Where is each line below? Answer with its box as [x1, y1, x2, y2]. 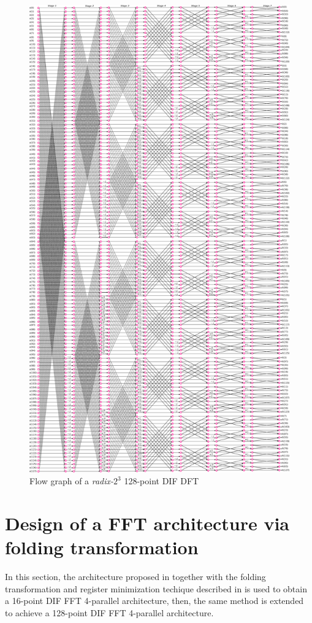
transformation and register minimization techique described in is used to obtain [5, 582, 307, 595]
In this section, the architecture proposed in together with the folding [5, 570, 266, 583]
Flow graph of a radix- [29, 474, 114, 487]
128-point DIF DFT [124, 474, 199, 487]
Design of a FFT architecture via [5, 511, 289, 536]
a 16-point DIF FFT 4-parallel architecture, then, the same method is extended [5, 594, 304, 607]
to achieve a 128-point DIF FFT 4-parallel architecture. [5, 606, 214, 619]
